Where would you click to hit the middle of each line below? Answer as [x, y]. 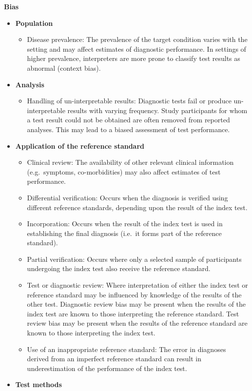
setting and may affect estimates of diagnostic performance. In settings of [136, 49]
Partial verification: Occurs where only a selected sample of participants [134, 259]
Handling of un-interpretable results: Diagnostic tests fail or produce [129, 101]
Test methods [39, 384]
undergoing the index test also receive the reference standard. [119, 268]
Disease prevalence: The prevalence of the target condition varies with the [137, 39]
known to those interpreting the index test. [91, 333]
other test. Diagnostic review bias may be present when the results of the [136, 304]
